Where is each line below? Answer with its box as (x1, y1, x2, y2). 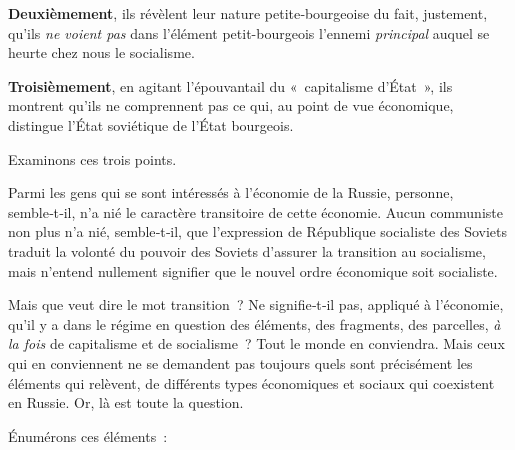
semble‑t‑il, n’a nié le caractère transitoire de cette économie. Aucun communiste (8, 201, 503, 222)
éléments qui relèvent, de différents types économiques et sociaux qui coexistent (8, 372, 495, 393)
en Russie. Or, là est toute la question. (8, 392, 244, 413)
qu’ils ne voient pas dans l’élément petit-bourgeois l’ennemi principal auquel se (8, 22, 490, 43)
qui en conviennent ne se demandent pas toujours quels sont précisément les (8, 352, 473, 373)
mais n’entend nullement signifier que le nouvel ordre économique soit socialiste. (8, 260, 498, 281)
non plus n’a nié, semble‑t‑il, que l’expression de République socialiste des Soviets (8, 221, 507, 242)
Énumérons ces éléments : (8, 425, 168, 446)
